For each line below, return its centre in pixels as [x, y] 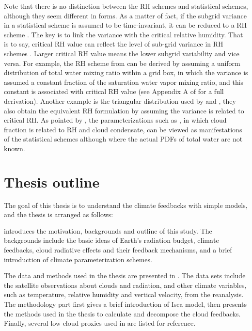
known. [15, 148]
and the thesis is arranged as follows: [59, 214]
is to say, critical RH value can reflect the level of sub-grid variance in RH [114, 44]
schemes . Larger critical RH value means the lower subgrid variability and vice [122, 53]
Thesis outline [52, 181]
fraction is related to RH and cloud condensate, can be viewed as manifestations [123, 129]
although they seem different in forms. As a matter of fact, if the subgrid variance [125, 15]
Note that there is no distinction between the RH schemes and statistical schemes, [126, 6]
